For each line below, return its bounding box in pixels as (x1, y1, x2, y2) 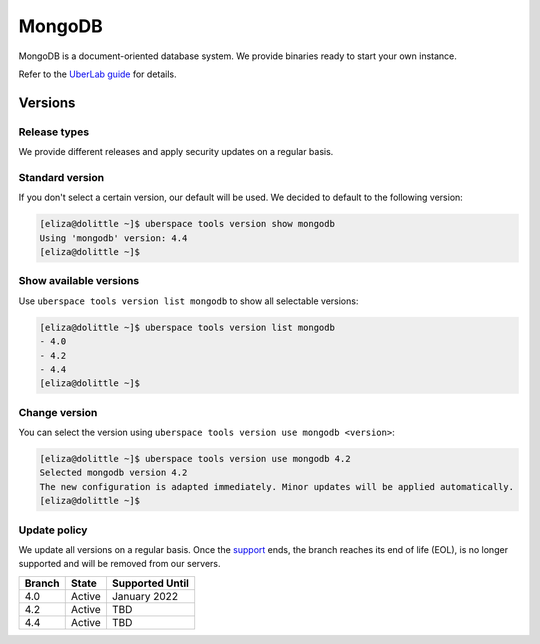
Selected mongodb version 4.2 (39, 467, 188, 479)
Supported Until (111, 576, 190, 590)
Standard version (18, 170, 105, 184)
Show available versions (18, 274, 140, 288)
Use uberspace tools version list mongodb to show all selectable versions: (18, 295, 359, 307)
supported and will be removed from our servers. (18, 558, 221, 570)
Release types (18, 125, 90, 139)
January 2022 (111, 589, 179, 603)
